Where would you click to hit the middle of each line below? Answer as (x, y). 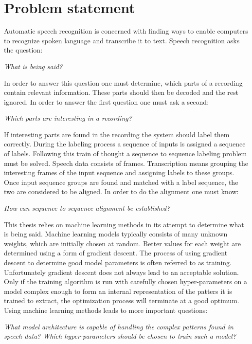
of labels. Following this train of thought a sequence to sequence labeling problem (126, 154)
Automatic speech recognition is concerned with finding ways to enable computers (126, 31)
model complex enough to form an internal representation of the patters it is (118, 291)
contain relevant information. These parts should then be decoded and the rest (121, 92)
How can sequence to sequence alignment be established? (87, 208)
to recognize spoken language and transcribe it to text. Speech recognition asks (122, 40)
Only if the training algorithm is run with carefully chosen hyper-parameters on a (126, 281)
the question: (23, 50)
